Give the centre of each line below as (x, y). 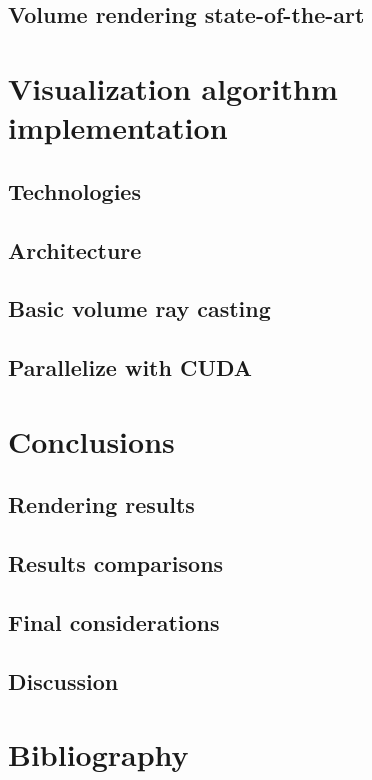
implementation (118, 127)
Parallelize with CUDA (130, 367)
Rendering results (101, 504)
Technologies (74, 190)
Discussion (63, 680)
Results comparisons (116, 563)
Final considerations (114, 621)
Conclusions (91, 440)
